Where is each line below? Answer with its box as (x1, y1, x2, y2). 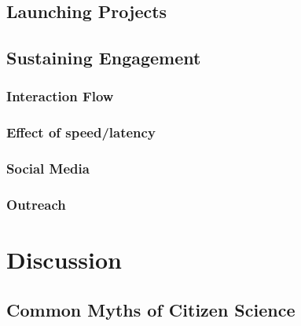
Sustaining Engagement (6, 46, 201, 70)
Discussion (6, 244, 122, 276)
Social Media (6, 159, 90, 178)
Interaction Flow (6, 86, 114, 106)
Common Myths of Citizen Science (6, 297, 295, 321)
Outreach (6, 195, 66, 214)
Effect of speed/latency (6, 123, 156, 142)
